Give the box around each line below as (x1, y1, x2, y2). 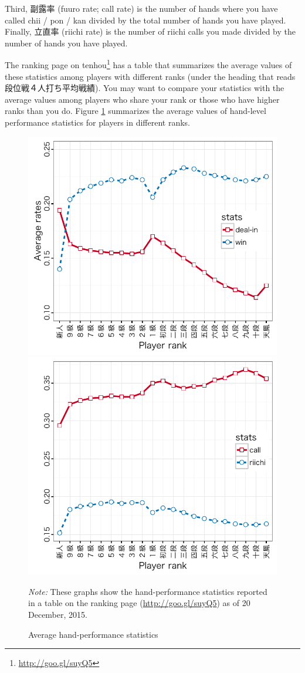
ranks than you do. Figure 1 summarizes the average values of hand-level (5, 105, 266, 117)
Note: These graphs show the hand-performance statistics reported (28, 585, 267, 597)
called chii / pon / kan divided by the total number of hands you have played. (5, 14, 286, 26)
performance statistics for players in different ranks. (5, 116, 191, 128)
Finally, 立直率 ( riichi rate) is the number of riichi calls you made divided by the (5, 25, 296, 38)
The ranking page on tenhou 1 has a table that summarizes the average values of (5, 57, 292, 71)
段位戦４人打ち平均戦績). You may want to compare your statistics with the (5, 82, 284, 94)
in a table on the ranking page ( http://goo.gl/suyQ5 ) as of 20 (28, 597, 250, 609)
